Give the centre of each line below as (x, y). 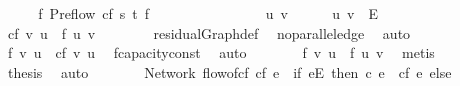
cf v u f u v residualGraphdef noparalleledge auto (209, 32)
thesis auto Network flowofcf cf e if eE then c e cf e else (229, 71)
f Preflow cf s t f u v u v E (208, 13)
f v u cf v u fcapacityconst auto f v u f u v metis (221, 52)
